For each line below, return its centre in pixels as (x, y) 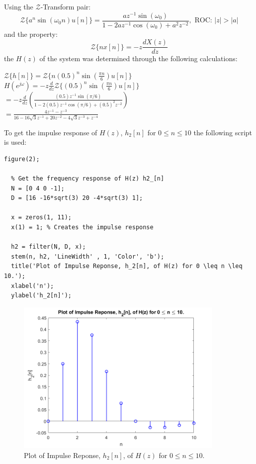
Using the (19, 6)
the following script (223, 132)
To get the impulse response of (51, 132)
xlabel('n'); (33, 286)
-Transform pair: (66, 6)
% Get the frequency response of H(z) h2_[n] (88, 179)
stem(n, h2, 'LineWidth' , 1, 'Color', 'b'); (88, 256)
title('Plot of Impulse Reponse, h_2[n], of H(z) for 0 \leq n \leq (127, 266)
